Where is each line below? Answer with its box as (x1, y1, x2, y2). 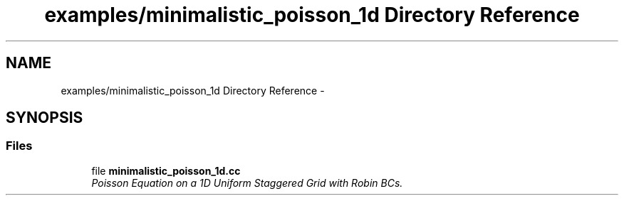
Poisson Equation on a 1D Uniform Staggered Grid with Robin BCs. (91, 176, 403, 189)
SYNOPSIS (6, 109, 83, 127)
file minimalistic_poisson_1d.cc (91, 164, 241, 177)
